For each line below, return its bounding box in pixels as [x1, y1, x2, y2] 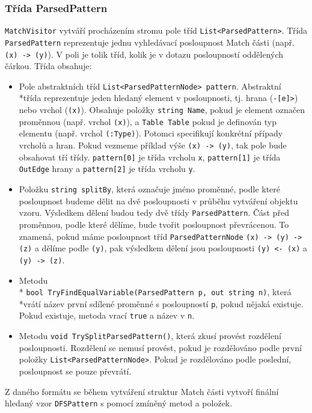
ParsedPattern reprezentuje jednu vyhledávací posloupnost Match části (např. [5, 35, 295, 48]
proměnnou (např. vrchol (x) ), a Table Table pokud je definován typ [19, 115, 277, 127]
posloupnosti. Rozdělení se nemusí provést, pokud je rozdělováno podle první [19, 341, 302, 353]
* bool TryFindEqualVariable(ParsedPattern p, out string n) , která [19, 286, 292, 298]
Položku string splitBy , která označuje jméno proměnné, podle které [19, 183, 281, 195]
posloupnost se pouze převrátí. [19, 364, 132, 377]
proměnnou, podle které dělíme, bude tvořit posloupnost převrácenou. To [19, 218, 289, 230]
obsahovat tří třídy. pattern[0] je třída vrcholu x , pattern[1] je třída [19, 150, 281, 163]
